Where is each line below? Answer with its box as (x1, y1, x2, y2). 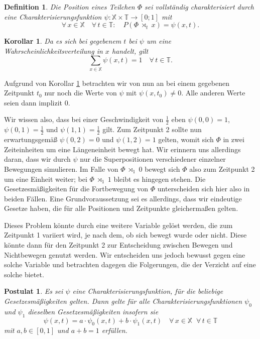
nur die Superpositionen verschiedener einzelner (80, 154, 226, 164)
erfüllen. (101, 325, 127, 335)
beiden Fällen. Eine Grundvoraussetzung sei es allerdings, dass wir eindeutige (4, 193, 242, 203)
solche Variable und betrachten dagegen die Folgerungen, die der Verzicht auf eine (4, 259, 256, 270)
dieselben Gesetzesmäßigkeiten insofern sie (28, 306, 159, 316)
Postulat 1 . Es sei (4, 286, 63, 296)
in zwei (223, 134, 244, 145)
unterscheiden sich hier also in (157, 183, 250, 194)
